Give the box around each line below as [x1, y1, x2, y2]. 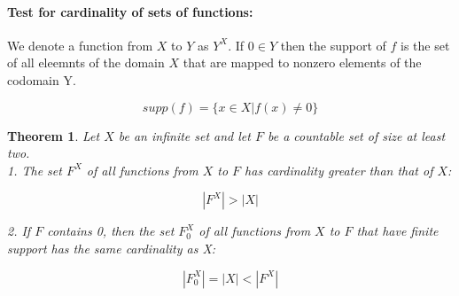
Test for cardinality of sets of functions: [7, 2, 253, 20]
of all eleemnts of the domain [7, 53, 165, 72]
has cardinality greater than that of [245, 160, 433, 179]
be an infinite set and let [118, 126, 251, 144]
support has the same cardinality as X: [7, 238, 216, 257]
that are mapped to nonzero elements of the [183, 53, 422, 72]
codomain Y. [7, 70, 76, 89]
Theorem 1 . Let [7, 126, 100, 144]
